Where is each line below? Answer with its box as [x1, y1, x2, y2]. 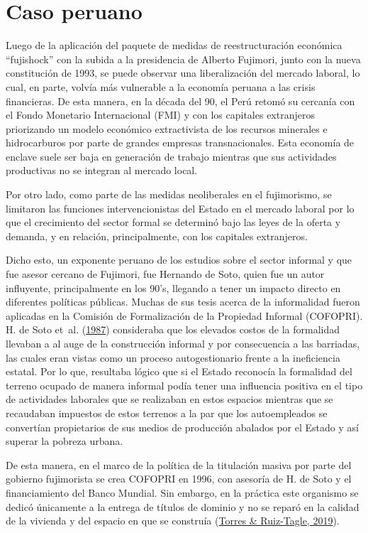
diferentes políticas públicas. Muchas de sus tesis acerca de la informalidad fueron [6, 294, 360, 309]
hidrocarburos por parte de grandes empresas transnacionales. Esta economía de [6, 135, 355, 150]
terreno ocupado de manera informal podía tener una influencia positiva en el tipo [6, 377, 363, 392]
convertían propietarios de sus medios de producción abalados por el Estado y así [6, 419, 359, 434]
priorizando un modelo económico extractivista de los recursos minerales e [6, 121, 328, 136]
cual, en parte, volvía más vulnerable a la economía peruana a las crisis [6, 79, 316, 94]
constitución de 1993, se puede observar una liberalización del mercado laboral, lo [6, 65, 360, 80]
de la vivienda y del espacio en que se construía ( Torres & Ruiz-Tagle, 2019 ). [6, 513, 340, 528]
